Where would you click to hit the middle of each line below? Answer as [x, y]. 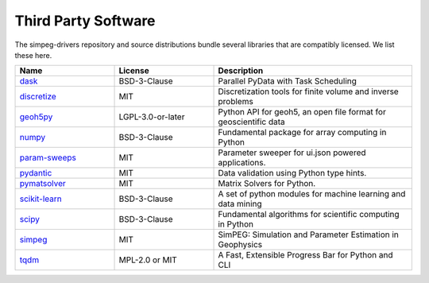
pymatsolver [43, 184]
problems [236, 102]
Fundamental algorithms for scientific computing [309, 215]
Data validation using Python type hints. [292, 173]
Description [241, 71]
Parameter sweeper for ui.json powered [292, 153]
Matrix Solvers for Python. [267, 184]
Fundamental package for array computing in [302, 133]
